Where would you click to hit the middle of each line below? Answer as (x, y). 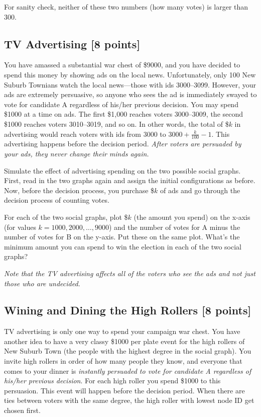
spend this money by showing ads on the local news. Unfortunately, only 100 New (130, 74)
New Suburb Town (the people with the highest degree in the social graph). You (128, 351)
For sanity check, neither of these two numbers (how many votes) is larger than (126, 7)
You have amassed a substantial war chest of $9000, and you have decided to (122, 65)
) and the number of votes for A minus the (174, 227)
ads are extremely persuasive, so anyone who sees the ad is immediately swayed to (130, 94)
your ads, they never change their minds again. (77, 153)
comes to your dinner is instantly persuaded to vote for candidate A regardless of (128, 370)
